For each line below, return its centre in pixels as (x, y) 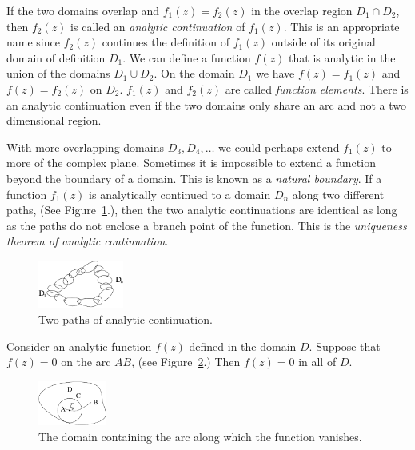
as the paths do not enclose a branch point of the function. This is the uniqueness (207, 225)
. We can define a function (187, 57)
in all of (317, 362)
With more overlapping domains (85, 147)
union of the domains (58, 73)
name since (33, 42)
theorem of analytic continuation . (88, 241)
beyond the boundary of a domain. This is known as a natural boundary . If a (194, 178)
